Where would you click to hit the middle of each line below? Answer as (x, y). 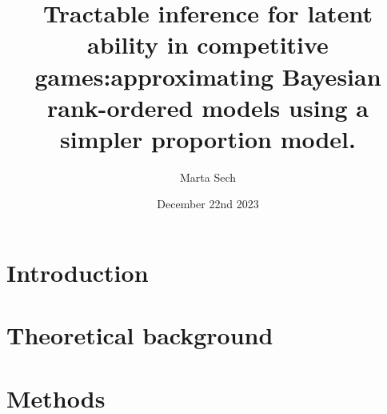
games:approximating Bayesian (208, 76)
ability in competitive (208, 44)
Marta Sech (208, 177)
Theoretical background (140, 335)
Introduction (78, 273)
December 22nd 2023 (208, 204)
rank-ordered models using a (208, 107)
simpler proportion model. (208, 138)
